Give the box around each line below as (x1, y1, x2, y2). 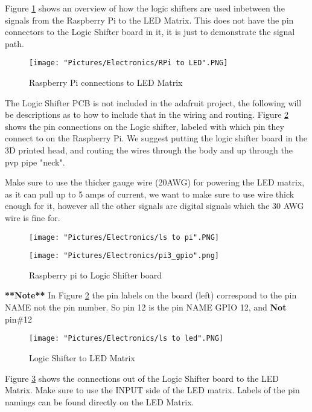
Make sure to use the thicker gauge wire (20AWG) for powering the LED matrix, (5, 176, 305, 188)
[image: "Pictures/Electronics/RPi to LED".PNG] (29, 59, 228, 68)
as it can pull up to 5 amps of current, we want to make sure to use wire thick (5, 187, 294, 200)
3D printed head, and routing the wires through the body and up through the (5, 144, 293, 156)
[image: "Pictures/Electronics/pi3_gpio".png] (29, 251, 219, 260)
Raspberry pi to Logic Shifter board (29, 268, 162, 281)
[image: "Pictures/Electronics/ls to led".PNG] (29, 334, 224, 343)
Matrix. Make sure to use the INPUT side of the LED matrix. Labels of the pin (5, 384, 300, 396)
